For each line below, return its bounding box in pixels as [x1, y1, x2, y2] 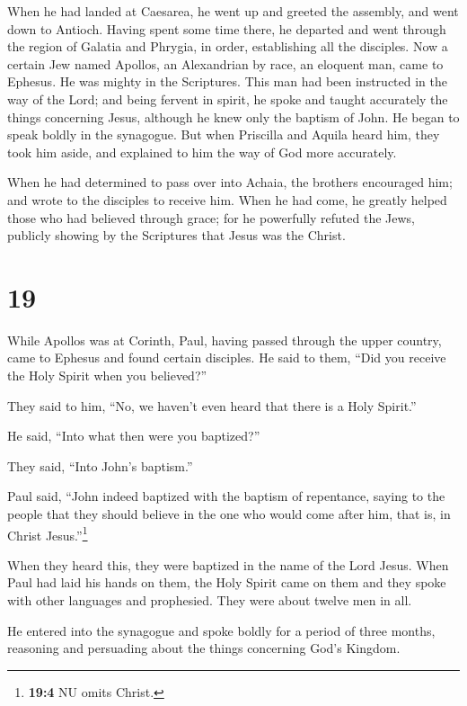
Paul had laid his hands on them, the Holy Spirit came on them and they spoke [7, 573, 446, 592]
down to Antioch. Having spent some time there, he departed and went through [7, 19, 446, 38]
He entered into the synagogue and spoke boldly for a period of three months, [7, 621, 436, 639]
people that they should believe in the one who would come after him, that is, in [7, 505, 451, 523]
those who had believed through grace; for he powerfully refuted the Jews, [7, 208, 416, 227]
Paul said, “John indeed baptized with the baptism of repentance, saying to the [7, 487, 445, 505]
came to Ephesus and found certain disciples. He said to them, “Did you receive [7, 348, 446, 367]
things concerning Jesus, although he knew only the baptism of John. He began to [7, 107, 460, 126]
